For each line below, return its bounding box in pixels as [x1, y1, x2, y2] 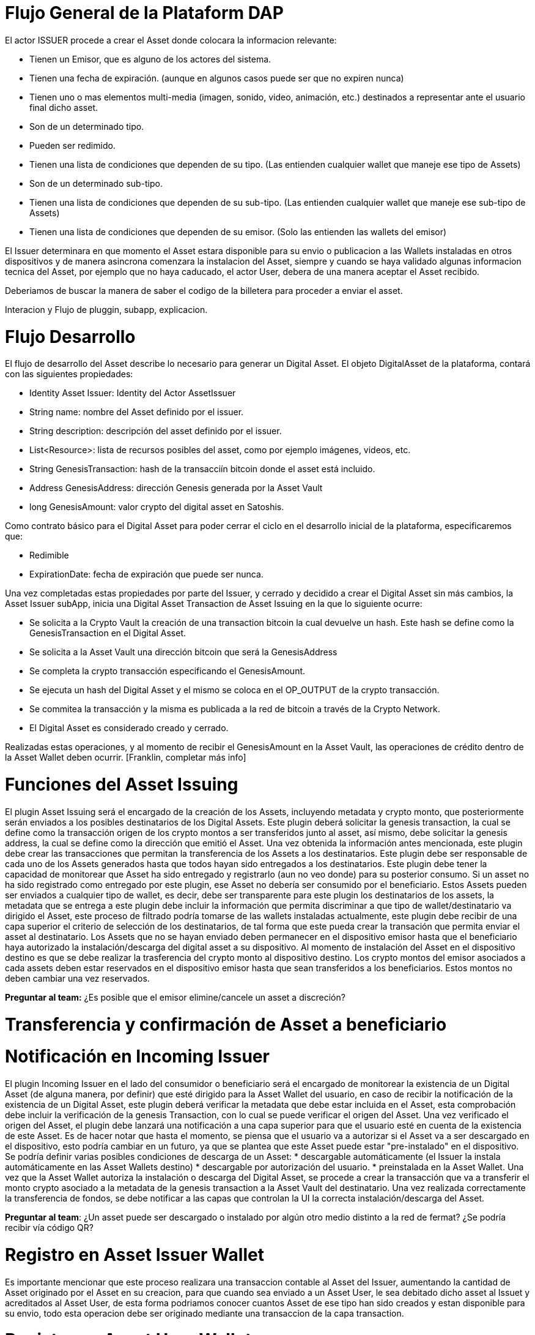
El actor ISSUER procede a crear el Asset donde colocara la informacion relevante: [5, 34, 337, 45]
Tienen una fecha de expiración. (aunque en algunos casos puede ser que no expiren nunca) [29, 72, 404, 83]
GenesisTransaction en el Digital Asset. [29, 628, 186, 639]
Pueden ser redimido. [29, 140, 116, 151]
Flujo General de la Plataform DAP [5, 2, 284, 23]
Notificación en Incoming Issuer [5, 1046, 270, 1067]
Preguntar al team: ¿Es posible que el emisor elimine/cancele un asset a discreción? [5, 991, 345, 1002]
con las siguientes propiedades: [5, 369, 133, 380]
